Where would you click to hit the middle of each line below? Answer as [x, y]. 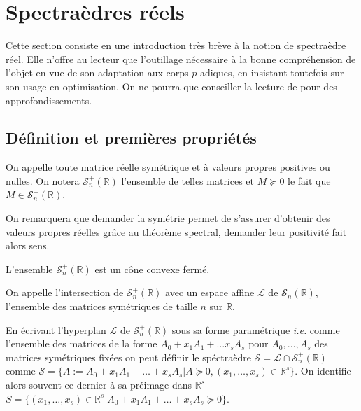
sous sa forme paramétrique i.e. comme [256, 329]
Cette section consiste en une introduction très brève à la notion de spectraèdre [176, 45]
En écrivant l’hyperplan [56, 329]
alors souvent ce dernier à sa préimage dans [99, 385]
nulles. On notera [43, 180]
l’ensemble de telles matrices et [188, 180]
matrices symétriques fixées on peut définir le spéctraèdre [128, 357]
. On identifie [323, 371]
